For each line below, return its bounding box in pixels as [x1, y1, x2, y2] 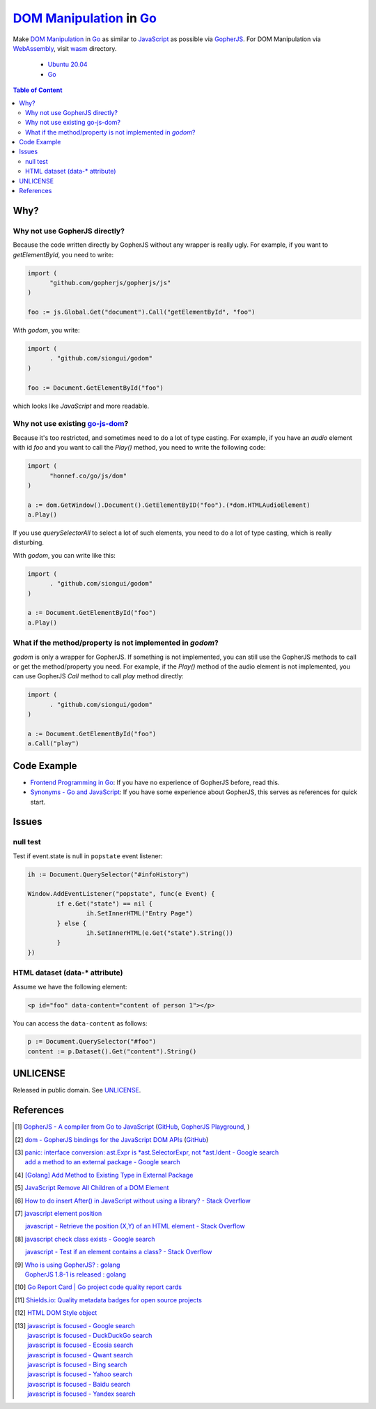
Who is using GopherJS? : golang [24, 1261, 120, 1269]
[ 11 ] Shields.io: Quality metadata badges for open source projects [15, 1295, 202, 1304]
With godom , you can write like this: [13, 551, 116, 559]
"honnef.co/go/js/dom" [49, 471, 127, 480]
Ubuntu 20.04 [47, 60, 88, 69]
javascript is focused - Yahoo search [27, 1370, 132, 1378]
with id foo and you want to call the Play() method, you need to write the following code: [13, 443, 266, 452]
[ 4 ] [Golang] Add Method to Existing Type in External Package [15, 1171, 194, 1179]
